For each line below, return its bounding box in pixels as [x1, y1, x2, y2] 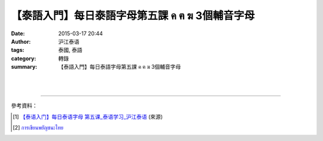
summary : [11, 63, 38, 70]
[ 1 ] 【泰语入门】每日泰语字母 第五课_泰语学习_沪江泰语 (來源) [13, 113, 163, 120]
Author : [11, 38, 31, 45]
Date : [11, 30, 25, 37]
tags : [11, 47, 25, 54]
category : [11, 54, 36, 62]
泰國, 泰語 [58, 47, 83, 54]
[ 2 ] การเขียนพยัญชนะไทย [13, 124, 64, 131]
